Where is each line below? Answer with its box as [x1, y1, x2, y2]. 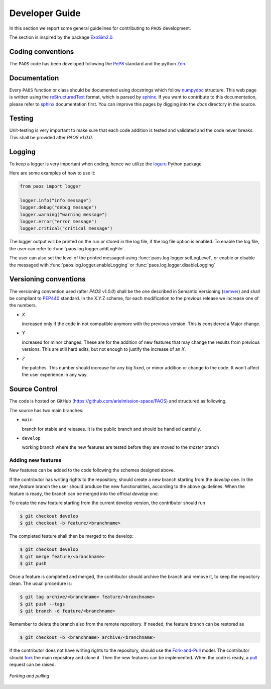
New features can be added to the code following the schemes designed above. [9, 467, 175, 473]
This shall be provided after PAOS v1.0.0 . [9, 134, 93, 140]
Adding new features [9, 457, 62, 464]
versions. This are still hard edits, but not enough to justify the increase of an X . [22, 346, 186, 352]
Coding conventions [9, 47, 74, 56]
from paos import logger [20, 183, 81, 189]
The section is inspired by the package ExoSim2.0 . [9, 34, 114, 40]
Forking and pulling [9, 673, 50, 679]
